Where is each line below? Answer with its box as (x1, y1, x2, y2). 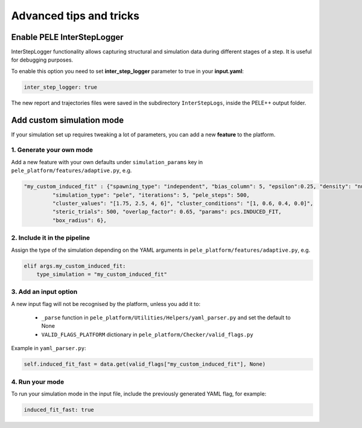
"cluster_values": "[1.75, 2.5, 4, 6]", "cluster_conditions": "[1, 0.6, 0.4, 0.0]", (52, 200, 314, 207)
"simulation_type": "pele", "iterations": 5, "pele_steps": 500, (52, 191, 250, 199)
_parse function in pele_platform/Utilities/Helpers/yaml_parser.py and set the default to (41, 314, 291, 321)
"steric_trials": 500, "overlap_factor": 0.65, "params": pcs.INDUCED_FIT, (52, 208, 282, 216)
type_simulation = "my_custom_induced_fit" (36, 270, 167, 278)
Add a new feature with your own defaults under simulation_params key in (11, 158, 203, 165)
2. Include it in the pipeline (11, 234, 91, 242)
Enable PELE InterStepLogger (11, 32, 124, 42)
